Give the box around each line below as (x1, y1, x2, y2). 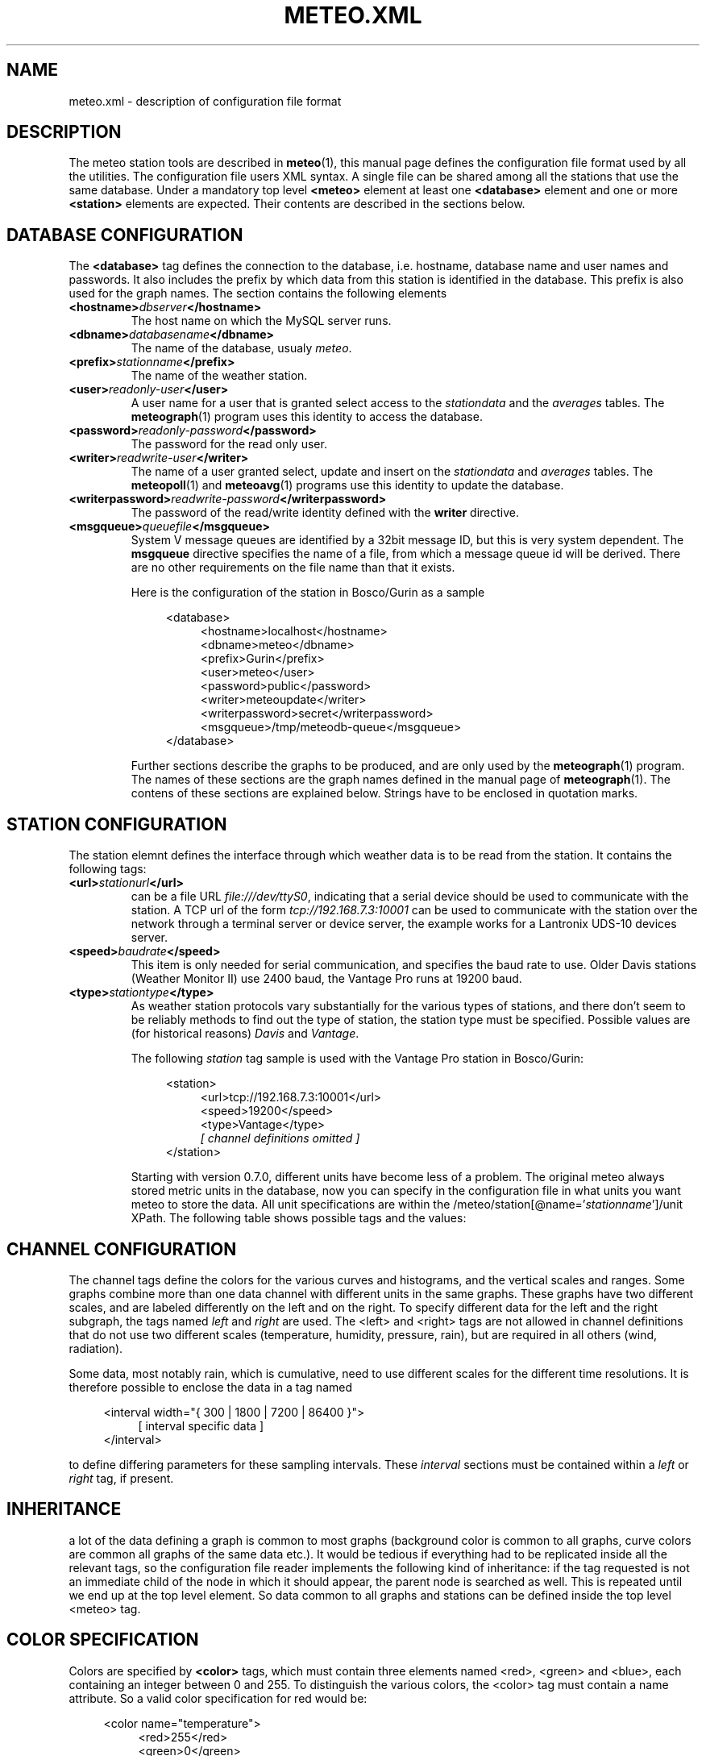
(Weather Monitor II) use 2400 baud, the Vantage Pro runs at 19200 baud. (131, 972, 522, 986)
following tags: (69, 862, 147, 876)
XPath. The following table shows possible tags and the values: (131, 1211, 467, 1225)
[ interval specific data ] (138, 1418, 264, 1433)
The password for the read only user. (131, 437, 327, 451)
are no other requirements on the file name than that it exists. (131, 560, 455, 575)
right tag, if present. (69, 1471, 174, 1485)
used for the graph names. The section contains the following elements (69, 286, 447, 301)
